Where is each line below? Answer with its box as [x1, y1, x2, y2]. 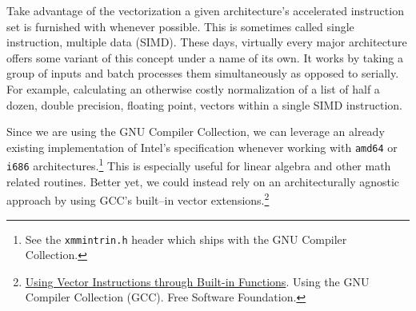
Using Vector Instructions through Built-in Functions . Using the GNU [25, 273, 370, 289]
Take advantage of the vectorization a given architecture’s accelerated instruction [6, 2, 404, 18]
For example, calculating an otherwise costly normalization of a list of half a [6, 80, 380, 97]
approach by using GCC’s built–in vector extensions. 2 [6, 189, 270, 208]
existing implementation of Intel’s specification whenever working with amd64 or [6, 138, 398, 155]
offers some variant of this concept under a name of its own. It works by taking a [6, 49, 403, 66]
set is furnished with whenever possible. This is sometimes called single [6, 18, 354, 34]
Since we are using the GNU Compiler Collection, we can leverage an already [6, 123, 385, 140]
